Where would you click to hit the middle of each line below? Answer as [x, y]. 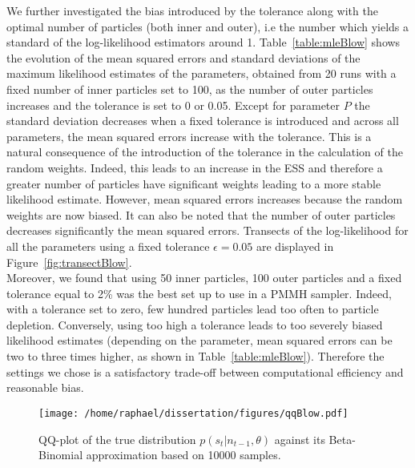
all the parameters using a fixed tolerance [108, 246]
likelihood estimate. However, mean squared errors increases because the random [205, 199]
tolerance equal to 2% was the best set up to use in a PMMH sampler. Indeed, [199, 293]
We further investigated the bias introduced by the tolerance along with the [192, 10]
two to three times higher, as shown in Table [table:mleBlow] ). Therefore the [195, 356]
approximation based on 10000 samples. [183, 455]
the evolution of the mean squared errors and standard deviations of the [183, 57]
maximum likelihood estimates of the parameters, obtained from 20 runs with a [201, 73]
